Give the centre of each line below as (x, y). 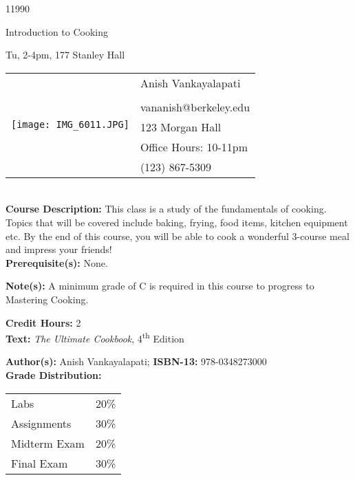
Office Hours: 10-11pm (194, 146)
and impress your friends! (59, 249)
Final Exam (40, 463)
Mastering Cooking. (47, 299)
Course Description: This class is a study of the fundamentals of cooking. (166, 209)
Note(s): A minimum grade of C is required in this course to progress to (160, 286)
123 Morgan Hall (181, 127)
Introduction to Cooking (57, 31)
